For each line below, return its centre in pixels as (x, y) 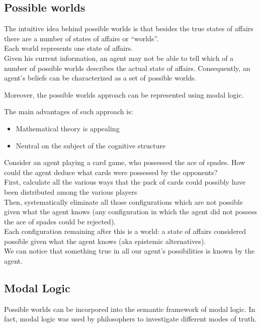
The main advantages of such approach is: (69, 111)
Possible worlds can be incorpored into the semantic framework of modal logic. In (130, 309)
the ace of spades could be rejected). (60, 221)
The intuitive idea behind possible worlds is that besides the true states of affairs (129, 28)
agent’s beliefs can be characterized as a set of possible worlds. (100, 78)
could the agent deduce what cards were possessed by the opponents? (111, 172)
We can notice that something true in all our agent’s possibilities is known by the (129, 251)
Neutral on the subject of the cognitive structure (91, 145)
